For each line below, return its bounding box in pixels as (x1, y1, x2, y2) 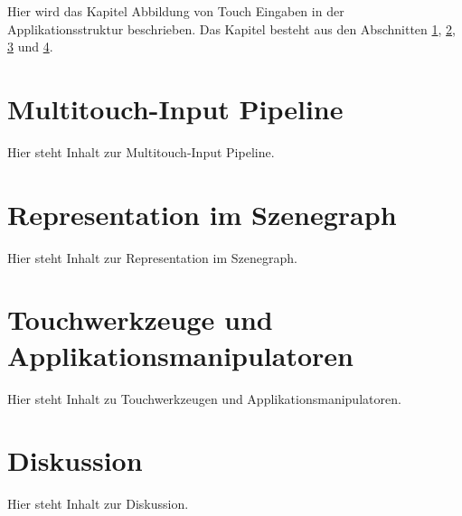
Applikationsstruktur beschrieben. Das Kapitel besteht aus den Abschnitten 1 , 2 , (7, 19, 456, 38)
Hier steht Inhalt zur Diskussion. (7, 494, 189, 513)
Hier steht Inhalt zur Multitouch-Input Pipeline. (7, 142, 275, 161)
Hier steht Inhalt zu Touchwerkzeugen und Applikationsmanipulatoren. (7, 389, 401, 408)
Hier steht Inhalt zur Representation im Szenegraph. (7, 248, 297, 267)
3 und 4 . (7, 37, 53, 56)
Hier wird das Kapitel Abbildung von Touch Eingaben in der (7, 2, 344, 20)
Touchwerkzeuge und (7, 301, 273, 338)
